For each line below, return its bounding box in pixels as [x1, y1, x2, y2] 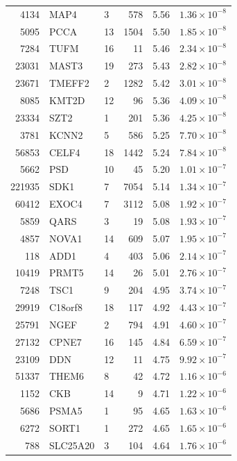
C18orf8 [49, 300, 82, 315]
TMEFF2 [49, 76, 89, 90]
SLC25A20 [49, 437, 95, 452]
